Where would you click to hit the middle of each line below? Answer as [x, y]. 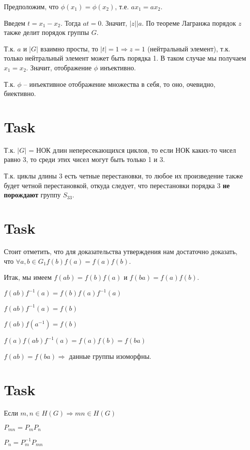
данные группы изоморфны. [110, 356]
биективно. [20, 93]
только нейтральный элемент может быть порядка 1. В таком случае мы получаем [125, 58]
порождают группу [32, 195]
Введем [15, 23]
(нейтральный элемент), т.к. [189, 48]
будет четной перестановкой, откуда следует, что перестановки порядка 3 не [117, 185]
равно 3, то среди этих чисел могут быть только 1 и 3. [85, 159]
